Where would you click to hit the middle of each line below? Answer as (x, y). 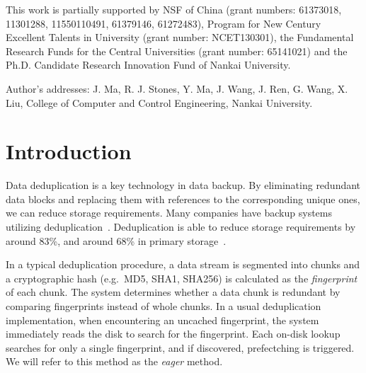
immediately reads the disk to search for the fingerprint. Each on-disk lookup (173, 334)
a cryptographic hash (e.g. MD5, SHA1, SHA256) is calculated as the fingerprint (182, 278)
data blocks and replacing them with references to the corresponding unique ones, (183, 199)
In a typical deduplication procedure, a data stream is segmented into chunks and (183, 264)
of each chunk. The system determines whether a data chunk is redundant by (173, 292)
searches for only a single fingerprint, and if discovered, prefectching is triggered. (180, 347)
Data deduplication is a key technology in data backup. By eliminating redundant (183, 185)
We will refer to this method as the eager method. (114, 361)
